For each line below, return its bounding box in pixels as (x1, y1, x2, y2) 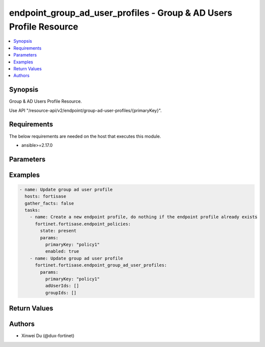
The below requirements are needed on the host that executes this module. (9, 133, 161, 139)
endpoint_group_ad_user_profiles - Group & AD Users (9, 7, 233, 18)
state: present (40, 228, 77, 233)
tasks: (25, 207, 41, 213)
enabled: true (45, 249, 79, 254)
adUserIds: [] (45, 283, 79, 289)
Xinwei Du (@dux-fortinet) (21, 333, 75, 339)
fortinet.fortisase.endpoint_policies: (35, 221, 131, 227)
